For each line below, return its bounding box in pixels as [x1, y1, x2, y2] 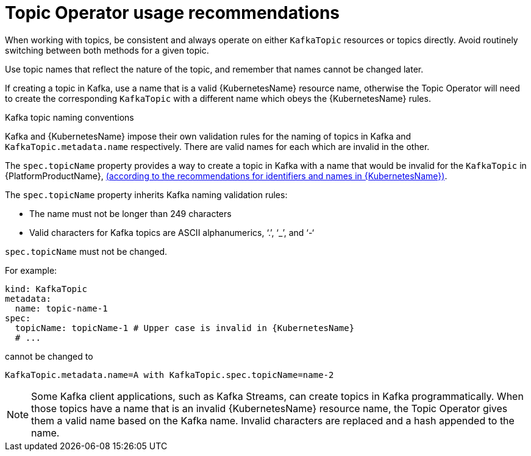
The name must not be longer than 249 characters [29, 208, 232, 219]
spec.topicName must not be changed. [5, 246, 168, 257]
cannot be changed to [5, 351, 93, 362]
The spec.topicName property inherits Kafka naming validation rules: [5, 189, 288, 200]
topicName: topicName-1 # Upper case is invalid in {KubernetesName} [15, 322, 355, 333]
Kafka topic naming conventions [5, 112, 134, 123]
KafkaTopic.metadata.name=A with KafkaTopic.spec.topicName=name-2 [5, 369, 334, 380]
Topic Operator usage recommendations [5, 2, 340, 23]
